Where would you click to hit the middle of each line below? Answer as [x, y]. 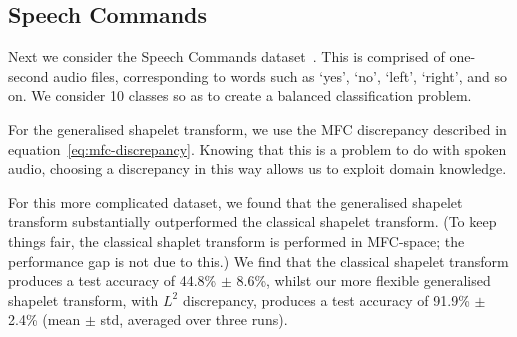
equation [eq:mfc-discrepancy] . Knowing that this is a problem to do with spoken [257, 148]
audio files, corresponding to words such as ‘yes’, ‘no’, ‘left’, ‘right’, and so [280, 75]
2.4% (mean [44, 319]
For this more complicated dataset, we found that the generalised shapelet [235, 201]
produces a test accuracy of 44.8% [112, 280]
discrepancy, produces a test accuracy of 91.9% [326, 299]
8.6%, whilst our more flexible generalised [363, 280]
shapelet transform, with [83, 299]
